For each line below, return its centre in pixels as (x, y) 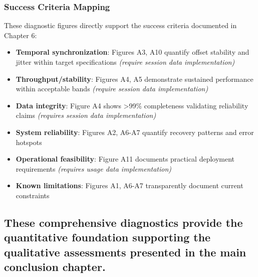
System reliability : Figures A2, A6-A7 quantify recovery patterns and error (135, 132)
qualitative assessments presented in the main (125, 252)
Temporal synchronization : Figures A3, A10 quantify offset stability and (133, 52)
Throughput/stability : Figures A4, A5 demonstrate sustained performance (135, 79)
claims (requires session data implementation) (86, 115)
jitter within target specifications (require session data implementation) (125, 62)
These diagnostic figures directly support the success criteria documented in (120, 25)
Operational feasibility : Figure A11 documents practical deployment (125, 159)
